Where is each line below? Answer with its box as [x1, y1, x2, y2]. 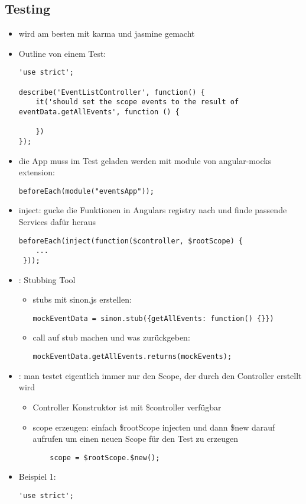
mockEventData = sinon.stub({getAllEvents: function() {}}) [32, 314, 274, 323]
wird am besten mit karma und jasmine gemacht [18, 27, 195, 40]
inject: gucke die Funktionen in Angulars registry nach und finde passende [18, 204, 287, 216]
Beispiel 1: [18, 470, 56, 483]
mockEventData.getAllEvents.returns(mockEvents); [32, 352, 232, 361]
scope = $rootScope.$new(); [50, 453, 160, 462]
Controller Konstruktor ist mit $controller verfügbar [32, 400, 222, 413]
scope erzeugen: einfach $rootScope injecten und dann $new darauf [32, 420, 275, 433]
